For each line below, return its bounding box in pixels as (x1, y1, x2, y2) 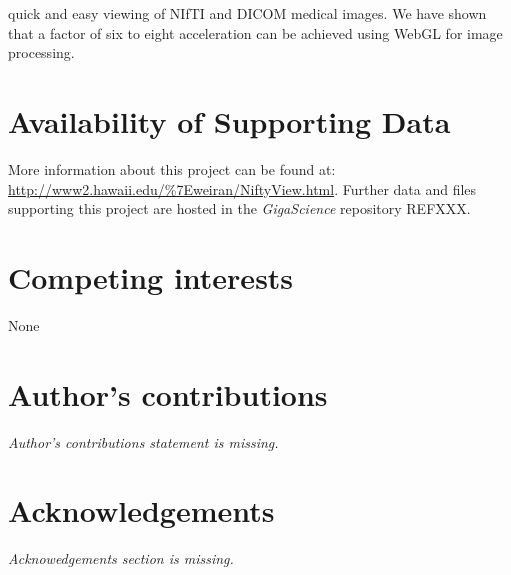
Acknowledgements (8, 490, 275, 531)
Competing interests (8, 256, 294, 297)
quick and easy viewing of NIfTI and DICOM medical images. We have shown (8, 3, 487, 23)
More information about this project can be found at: (8, 158, 336, 179)
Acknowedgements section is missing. (8, 548, 234, 569)
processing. (8, 42, 75, 63)
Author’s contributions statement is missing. (8, 431, 279, 452)
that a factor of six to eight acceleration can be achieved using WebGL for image (8, 22, 503, 43)
